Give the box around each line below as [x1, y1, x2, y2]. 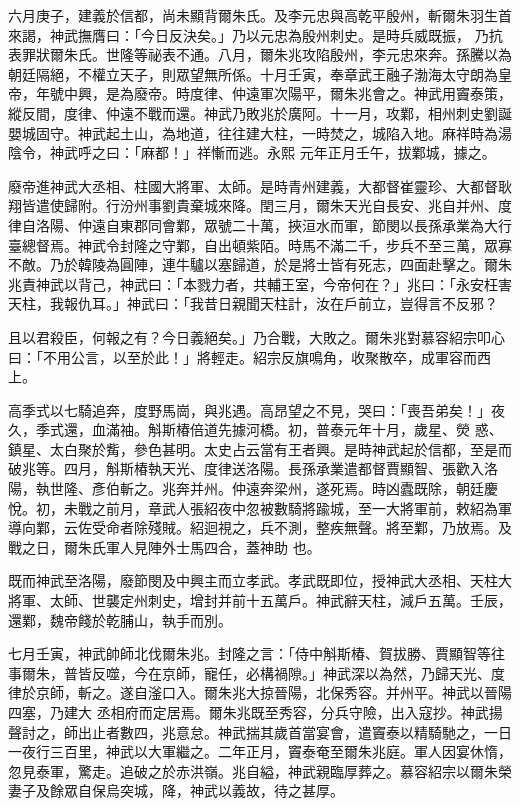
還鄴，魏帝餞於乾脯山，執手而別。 [8, 609, 232, 630]
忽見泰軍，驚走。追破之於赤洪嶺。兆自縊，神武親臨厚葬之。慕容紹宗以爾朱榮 [8, 760, 512, 781]
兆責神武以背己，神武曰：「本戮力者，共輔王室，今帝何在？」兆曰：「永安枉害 [8, 273, 512, 294]
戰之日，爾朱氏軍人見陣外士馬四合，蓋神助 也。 [8, 536, 321, 557]
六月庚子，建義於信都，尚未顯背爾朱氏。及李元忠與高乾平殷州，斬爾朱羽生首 [8, 5, 512, 25]
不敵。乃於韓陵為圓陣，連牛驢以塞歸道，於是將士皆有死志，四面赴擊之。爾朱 [8, 254, 512, 275]
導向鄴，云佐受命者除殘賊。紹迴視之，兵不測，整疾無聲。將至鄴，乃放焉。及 [8, 517, 512, 538]
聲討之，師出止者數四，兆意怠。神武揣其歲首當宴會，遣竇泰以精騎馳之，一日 [8, 721, 512, 742]
